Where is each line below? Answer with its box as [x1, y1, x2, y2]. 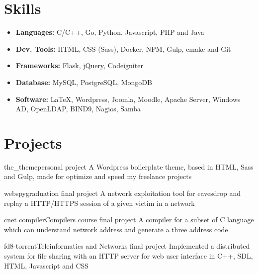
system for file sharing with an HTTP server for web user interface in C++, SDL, [4, 250, 253, 261]
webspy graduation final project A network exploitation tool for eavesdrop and [4, 188, 241, 198]
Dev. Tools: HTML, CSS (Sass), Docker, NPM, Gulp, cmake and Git [15, 43, 231, 54]
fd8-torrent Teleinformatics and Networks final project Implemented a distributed [4, 241, 250, 251]
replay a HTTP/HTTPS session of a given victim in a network [4, 197, 195, 208]
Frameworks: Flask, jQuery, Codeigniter [15, 60, 143, 71]
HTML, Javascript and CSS [4, 260, 89, 271]
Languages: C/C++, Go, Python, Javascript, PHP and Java [15, 27, 204, 37]
